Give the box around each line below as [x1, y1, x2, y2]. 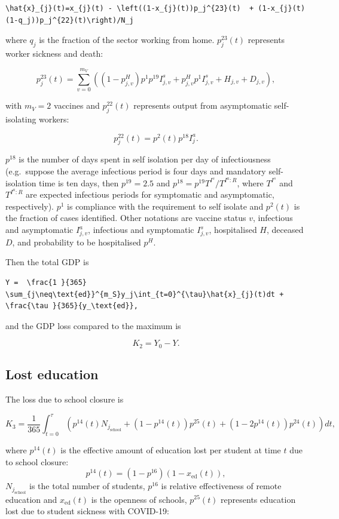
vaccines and [54, 99, 100, 112]
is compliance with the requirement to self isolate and [67, 199, 264, 212]
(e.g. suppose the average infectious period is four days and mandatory [5, 164, 266, 177]
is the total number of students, [29, 480, 145, 492]
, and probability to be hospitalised [12, 235, 141, 248]
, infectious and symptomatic [88, 223, 194, 236]
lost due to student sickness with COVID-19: [5, 505, 169, 517]
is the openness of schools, [91, 493, 187, 505]
